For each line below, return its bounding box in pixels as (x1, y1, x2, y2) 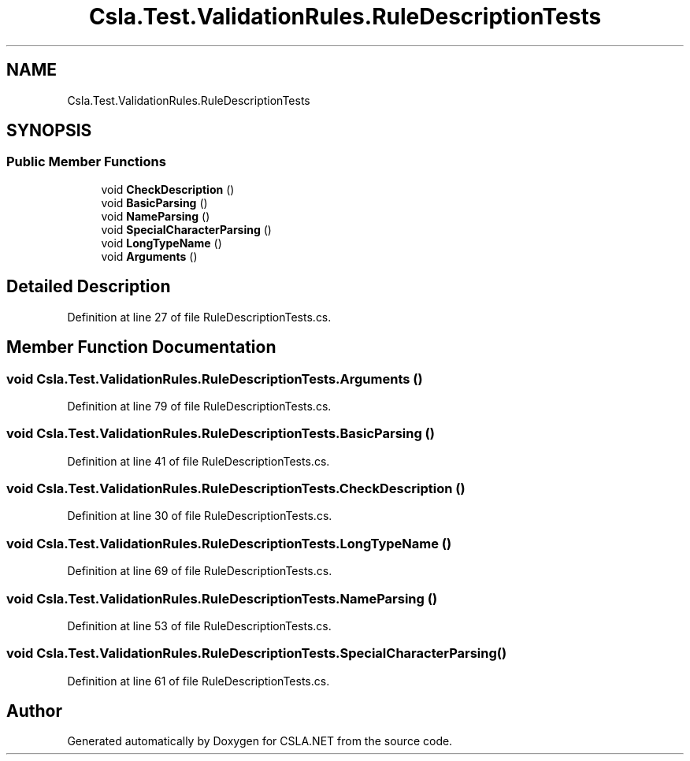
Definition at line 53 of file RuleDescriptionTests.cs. (67, 618, 332, 633)
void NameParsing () (101, 209, 210, 223)
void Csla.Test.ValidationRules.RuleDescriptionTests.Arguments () (6, 370, 423, 387)
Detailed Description (6, 277, 171, 297)
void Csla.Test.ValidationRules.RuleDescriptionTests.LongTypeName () (6, 535, 452, 551)
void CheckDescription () (101, 182, 235, 196)
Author (6, 701, 62, 722)
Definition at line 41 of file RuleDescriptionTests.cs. (67, 454, 330, 468)
